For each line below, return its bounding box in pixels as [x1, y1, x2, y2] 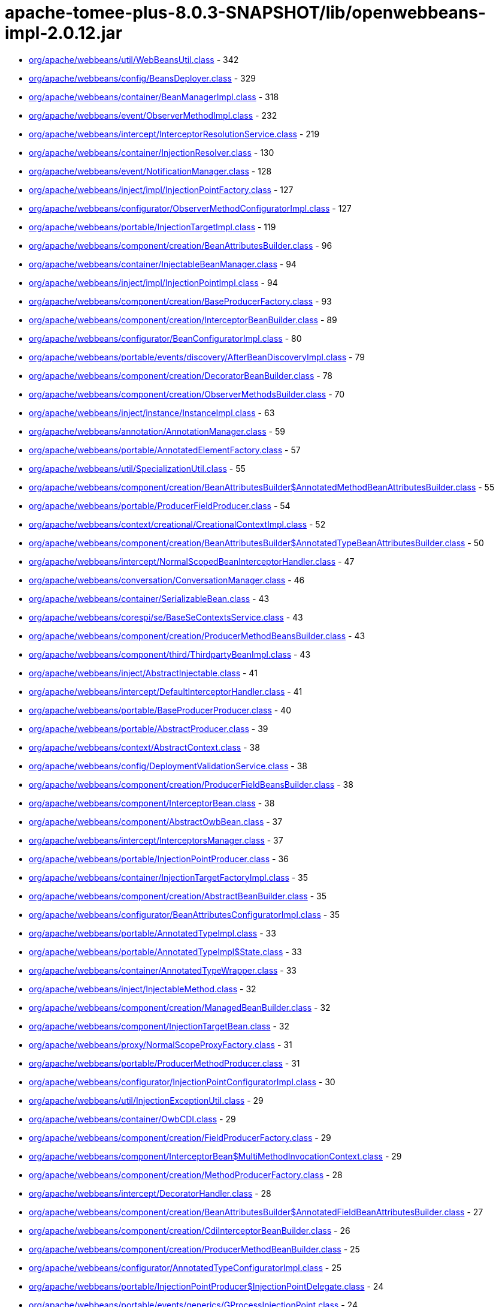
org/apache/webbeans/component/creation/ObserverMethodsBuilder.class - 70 [29, 389, 345, 399]
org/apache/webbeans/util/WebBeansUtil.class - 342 [29, 54, 239, 65]
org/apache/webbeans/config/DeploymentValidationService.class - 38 [29, 760, 307, 771]
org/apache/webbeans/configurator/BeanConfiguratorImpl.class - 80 [29, 333, 302, 344]
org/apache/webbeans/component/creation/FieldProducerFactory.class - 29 [29, 1132, 331, 1143]
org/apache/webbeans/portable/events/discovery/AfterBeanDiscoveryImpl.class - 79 [29, 351, 365, 362]
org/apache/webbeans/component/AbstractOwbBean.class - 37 [29, 816, 283, 827]
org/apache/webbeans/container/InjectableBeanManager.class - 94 [29, 258, 297, 269]
